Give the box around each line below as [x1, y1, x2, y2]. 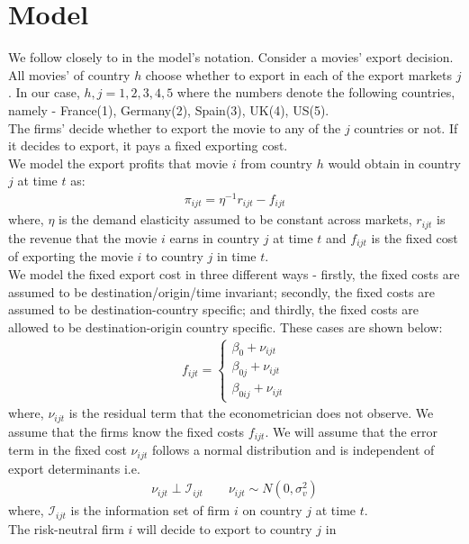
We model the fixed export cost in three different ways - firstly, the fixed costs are [8, 264, 460, 283]
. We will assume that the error [265, 422, 438, 440]
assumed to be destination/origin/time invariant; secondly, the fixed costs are [8, 282, 435, 301]
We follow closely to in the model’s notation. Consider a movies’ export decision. [8, 48, 454, 67]
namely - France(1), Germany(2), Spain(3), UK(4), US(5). [8, 100, 329, 119]
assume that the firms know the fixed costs [8, 422, 245, 440]
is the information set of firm [70, 501, 230, 520]
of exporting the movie [8, 247, 133, 266]
